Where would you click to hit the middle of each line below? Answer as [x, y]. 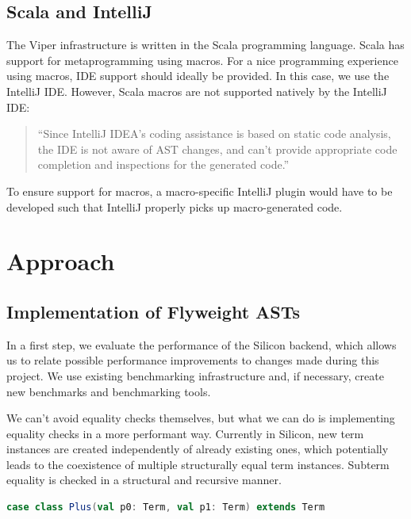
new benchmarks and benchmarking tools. [109, 391]
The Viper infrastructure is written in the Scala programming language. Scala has [205, 45]
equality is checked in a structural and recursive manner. [144, 480]
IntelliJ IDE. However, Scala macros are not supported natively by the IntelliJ [197, 91]
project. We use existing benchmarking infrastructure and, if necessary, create [195, 375]
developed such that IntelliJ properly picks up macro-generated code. [175, 206]
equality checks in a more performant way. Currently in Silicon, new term [185, 433]
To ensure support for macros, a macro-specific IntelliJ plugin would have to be [200, 191]
